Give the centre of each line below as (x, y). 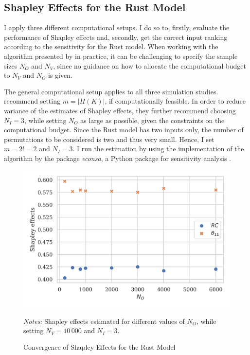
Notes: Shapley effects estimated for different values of (104, 321)
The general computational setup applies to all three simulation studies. (111, 91)
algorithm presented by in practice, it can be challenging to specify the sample (121, 56)
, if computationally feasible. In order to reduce (175, 101)
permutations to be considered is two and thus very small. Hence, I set (109, 139)
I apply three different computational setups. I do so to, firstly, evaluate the (117, 27)
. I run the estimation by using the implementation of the (158, 149)
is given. (60, 75)
